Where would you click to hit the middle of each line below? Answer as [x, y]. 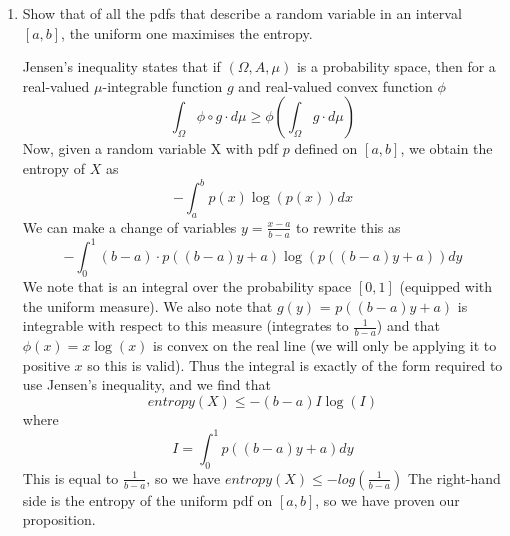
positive [46, 364]
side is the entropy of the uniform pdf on [147, 499]
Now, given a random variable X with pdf [150, 148]
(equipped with [446, 285]
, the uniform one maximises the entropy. [187, 32]
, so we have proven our [387, 499]
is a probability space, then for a [396, 66]
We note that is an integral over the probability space [187, 285]
